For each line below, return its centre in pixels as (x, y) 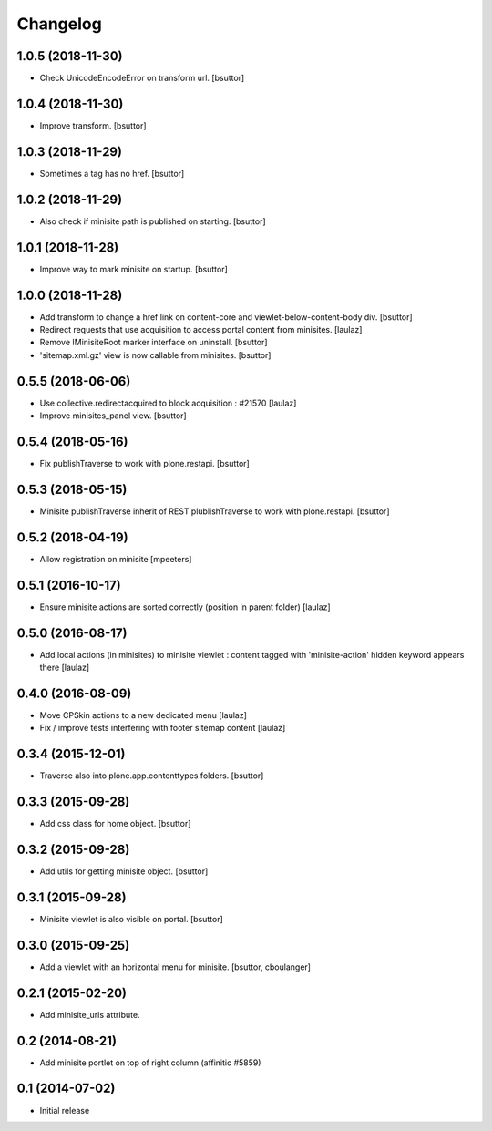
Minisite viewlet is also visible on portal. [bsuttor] (131, 919)
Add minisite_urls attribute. (90, 1014)
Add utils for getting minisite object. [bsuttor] (124, 871)
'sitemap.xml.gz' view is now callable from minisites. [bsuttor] (155, 355)
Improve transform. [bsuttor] (93, 125)
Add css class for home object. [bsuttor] (115, 824)
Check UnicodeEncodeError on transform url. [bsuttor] (142, 78)
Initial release (65, 1110)
